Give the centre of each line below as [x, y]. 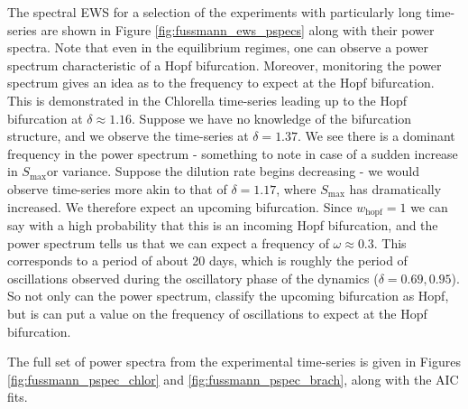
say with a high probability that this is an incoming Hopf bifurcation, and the [223, 224]
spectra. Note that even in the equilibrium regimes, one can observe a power [218, 47]
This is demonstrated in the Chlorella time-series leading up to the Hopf [207, 100]
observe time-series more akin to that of [117, 188]
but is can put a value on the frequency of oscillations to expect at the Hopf [217, 313]
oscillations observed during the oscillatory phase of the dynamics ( [193, 278]
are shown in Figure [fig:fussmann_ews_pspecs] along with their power [238, 29]
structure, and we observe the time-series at [128, 136]
